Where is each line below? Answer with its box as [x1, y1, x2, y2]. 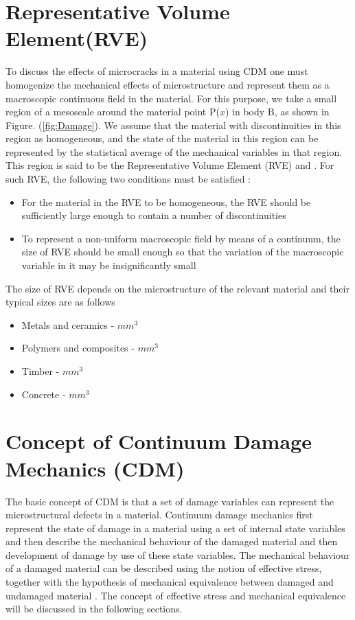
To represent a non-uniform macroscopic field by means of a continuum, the [21, 231, 341, 245]
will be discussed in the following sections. [5, 601, 183, 616]
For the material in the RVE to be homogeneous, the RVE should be [21, 194, 311, 209]
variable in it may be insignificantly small [21, 258, 196, 273]
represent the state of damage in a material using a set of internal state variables [5, 520, 345, 535]
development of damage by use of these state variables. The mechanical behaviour [5, 547, 350, 562]
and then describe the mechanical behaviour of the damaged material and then [5, 534, 338, 549]
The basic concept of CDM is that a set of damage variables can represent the [5, 494, 334, 508]
